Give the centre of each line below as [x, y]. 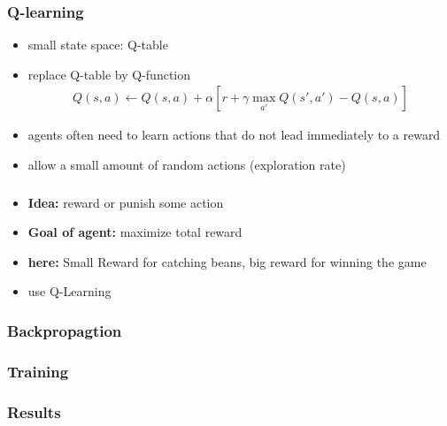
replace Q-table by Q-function [109, 74]
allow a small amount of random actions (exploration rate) [187, 165]
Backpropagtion [65, 330]
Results [34, 411]
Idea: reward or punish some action [126, 202]
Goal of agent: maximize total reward [135, 232]
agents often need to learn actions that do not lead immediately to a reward [234, 135]
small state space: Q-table [98, 45]
